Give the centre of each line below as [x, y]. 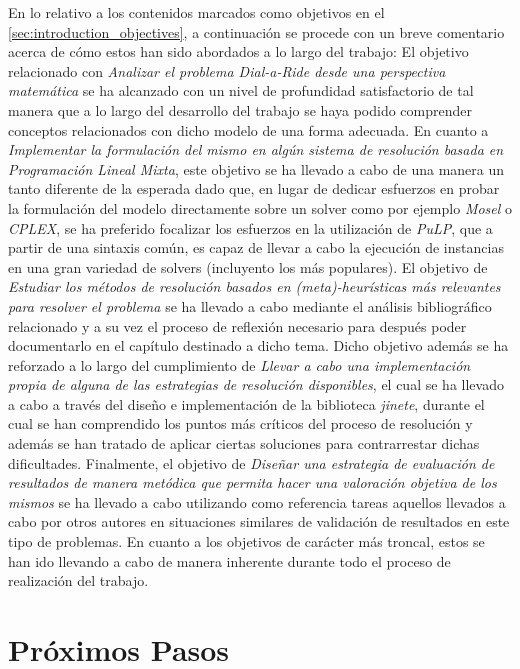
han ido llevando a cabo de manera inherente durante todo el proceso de [229, 560]
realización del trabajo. [78, 580]
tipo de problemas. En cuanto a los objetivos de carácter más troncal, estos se [246, 541]
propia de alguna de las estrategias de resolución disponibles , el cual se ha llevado [256, 384]
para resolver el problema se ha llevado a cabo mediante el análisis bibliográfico [250, 305]
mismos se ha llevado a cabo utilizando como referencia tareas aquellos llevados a [257, 501]
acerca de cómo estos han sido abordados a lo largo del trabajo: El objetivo [238, 51]
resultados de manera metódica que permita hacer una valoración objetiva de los [252, 482]
